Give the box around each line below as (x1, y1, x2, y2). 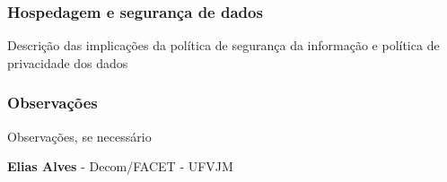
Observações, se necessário (7, 126, 152, 145)
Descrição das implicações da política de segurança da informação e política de (7, 36, 440, 55)
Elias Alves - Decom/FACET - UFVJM (7, 157, 233, 176)
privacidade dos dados (7, 53, 128, 72)
